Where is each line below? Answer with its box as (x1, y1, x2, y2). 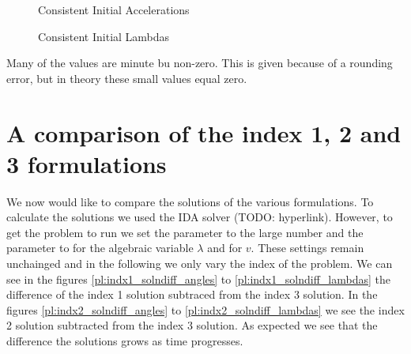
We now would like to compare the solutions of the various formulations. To (6, 193, 374, 209)
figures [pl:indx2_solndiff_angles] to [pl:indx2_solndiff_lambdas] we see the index (6, 301, 405, 318)
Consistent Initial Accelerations (38, 2, 190, 17)
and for (207, 239, 243, 256)
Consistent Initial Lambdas (38, 28, 170, 44)
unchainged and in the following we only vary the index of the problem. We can (6, 255, 393, 272)
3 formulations (6, 147, 167, 179)
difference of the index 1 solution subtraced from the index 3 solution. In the (6, 286, 378, 303)
